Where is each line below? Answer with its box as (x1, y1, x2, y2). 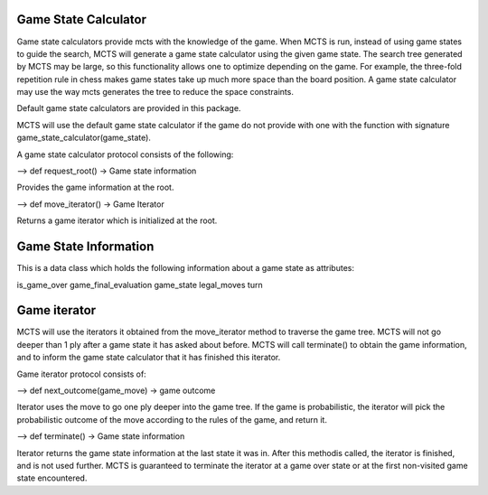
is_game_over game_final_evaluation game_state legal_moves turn (16, 279, 263, 290)
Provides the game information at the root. (16, 182, 174, 193)
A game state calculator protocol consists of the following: (16, 149, 234, 160)
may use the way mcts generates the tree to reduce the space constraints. (16, 87, 294, 98)
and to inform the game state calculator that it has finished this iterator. (16, 352, 281, 363)
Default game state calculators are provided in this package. (16, 103, 241, 114)
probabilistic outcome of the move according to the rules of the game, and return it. (16, 414, 327, 425)
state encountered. (16, 472, 88, 483)
